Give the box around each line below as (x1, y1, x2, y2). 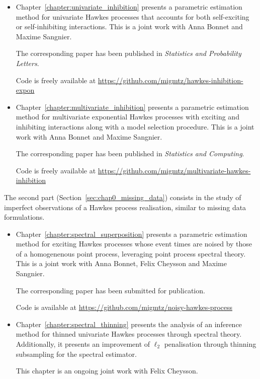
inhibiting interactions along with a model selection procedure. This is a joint (16, 121, 254, 132)
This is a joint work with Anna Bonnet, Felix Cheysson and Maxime (16, 258, 227, 269)
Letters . (16, 57, 39, 68)
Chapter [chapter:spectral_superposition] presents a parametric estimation (16, 228, 247, 239)
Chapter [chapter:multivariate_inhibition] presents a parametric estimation (16, 101, 249, 112)
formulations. (4, 212, 45, 222)
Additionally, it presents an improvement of (16, 339, 150, 349)
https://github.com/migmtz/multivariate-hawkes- (98, 165, 251, 175)
